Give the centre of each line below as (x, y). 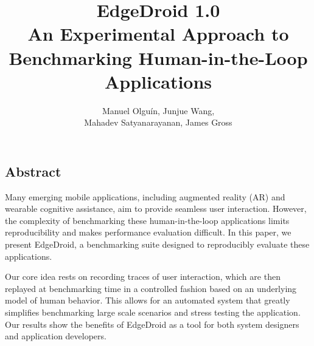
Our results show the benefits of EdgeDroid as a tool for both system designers (152, 324)
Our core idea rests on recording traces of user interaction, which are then (143, 276)
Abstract (33, 171)
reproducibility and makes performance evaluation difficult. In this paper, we (148, 232)
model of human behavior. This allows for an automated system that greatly (148, 300)
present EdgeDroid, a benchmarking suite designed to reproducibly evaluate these (157, 244)
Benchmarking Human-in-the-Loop (158, 57)
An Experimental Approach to (158, 34)
